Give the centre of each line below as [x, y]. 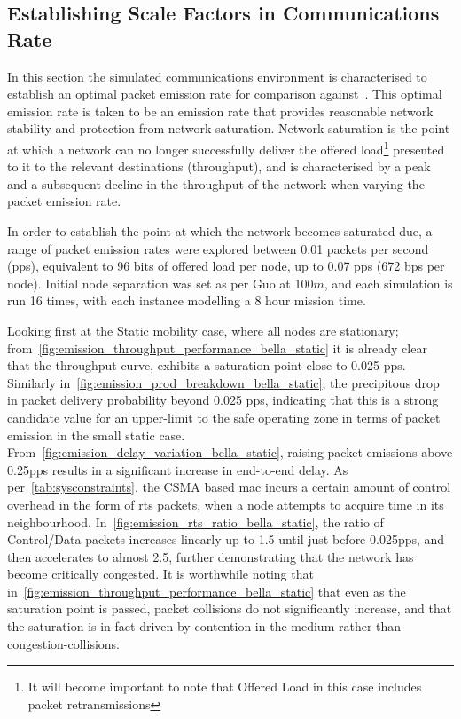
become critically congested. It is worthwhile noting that [160, 574]
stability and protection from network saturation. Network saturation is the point [229, 128]
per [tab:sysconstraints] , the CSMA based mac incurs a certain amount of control [229, 487]
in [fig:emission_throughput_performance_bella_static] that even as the [207, 591]
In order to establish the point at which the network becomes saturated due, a [220, 231]
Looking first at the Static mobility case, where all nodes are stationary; [203, 330]
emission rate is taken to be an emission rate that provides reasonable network [220, 111]
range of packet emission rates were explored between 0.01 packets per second [218, 248]
